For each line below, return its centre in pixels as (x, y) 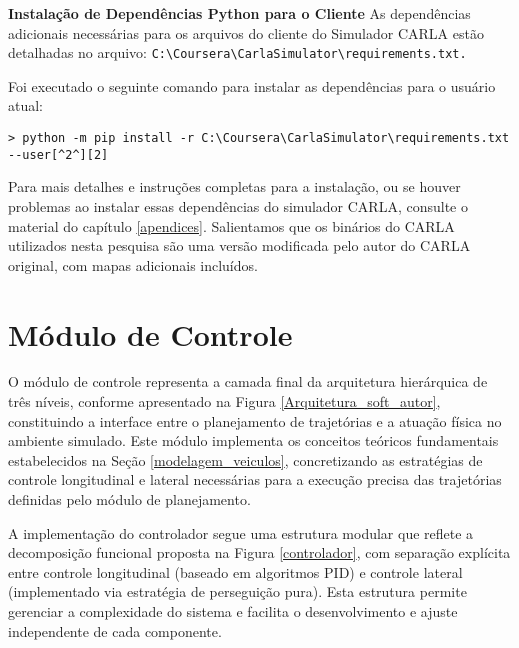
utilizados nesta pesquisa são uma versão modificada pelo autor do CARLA (239, 245)
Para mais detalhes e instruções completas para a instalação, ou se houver (234, 186)
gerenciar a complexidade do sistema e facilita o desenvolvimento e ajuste (233, 610)
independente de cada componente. (115, 630)
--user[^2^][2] (58, 154)
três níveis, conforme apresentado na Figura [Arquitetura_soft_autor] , (224, 401)
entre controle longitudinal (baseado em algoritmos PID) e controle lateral (235, 571)
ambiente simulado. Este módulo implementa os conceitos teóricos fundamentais (253, 440)
